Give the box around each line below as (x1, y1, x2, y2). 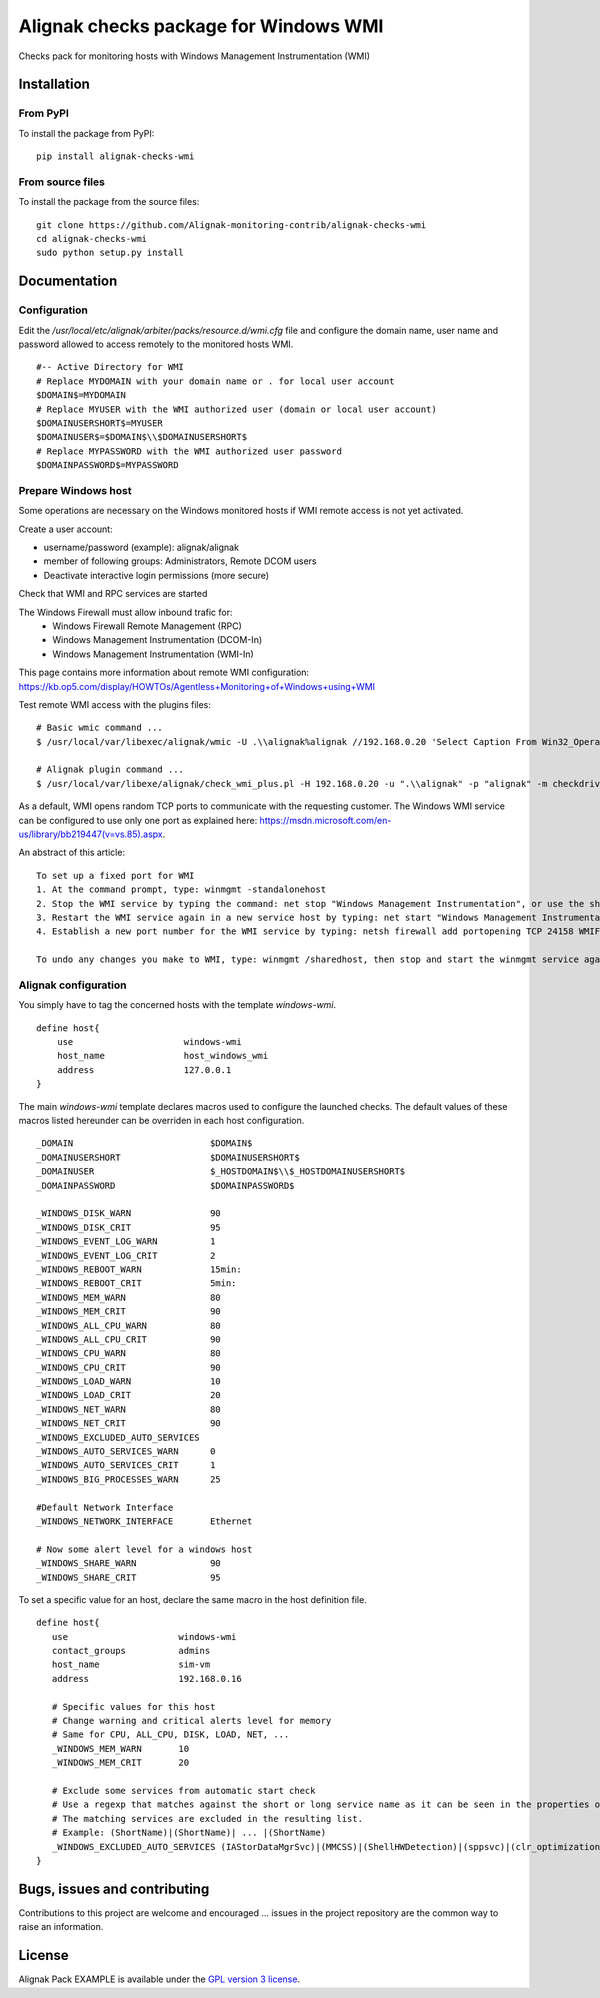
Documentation (18, 273, 118, 290)
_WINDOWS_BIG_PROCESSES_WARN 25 (36, 1473, 222, 1485)
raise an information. (18, 1921, 104, 1933)
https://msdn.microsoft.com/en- (259, 814, 392, 826)
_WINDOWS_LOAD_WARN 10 (36, 1376, 222, 1387)
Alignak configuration (18, 978, 127, 992)
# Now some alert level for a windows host (36, 1543, 253, 1555)
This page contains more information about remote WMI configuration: (18, 666, 310, 679)
